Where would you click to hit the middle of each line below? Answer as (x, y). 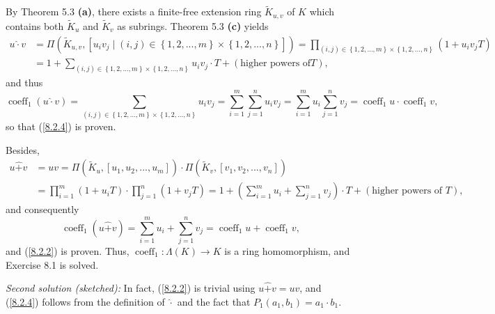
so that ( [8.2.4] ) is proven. (61, 126)
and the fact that (214, 301)
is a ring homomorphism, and (287, 250)
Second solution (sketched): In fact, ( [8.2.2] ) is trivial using (131, 288)
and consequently (42, 209)
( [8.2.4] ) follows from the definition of (85, 301)
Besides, (23, 149)
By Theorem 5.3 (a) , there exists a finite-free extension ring (134, 11)
